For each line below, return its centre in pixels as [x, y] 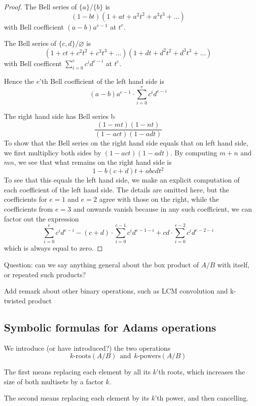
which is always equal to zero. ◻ [54, 248]
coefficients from [29, 209]
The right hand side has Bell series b [59, 116]
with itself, [233, 264]
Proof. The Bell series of [40, 6]
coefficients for [26, 199]
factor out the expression [41, 218]
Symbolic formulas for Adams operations [110, 327]
